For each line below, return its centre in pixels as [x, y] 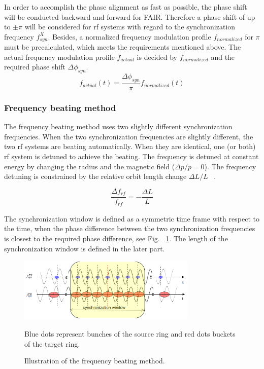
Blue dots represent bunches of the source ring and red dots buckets [130, 334]
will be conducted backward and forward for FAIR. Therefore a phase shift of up [130, 16]
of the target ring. [52, 343]
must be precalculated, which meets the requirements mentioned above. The [123, 47]
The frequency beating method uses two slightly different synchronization [118, 126]
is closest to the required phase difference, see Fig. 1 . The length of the [116, 238]
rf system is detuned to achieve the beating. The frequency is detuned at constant [131, 156]
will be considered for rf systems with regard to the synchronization [130, 27]
